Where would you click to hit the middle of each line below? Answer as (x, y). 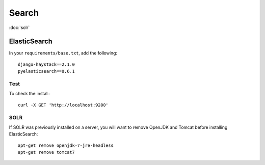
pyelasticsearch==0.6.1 (46, 71)
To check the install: (29, 94)
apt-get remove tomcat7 (46, 152)
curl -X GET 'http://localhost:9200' (63, 105)
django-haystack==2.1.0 (46, 64)
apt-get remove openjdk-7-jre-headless (66, 145)
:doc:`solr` (19, 27)
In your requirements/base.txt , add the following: (63, 53)
